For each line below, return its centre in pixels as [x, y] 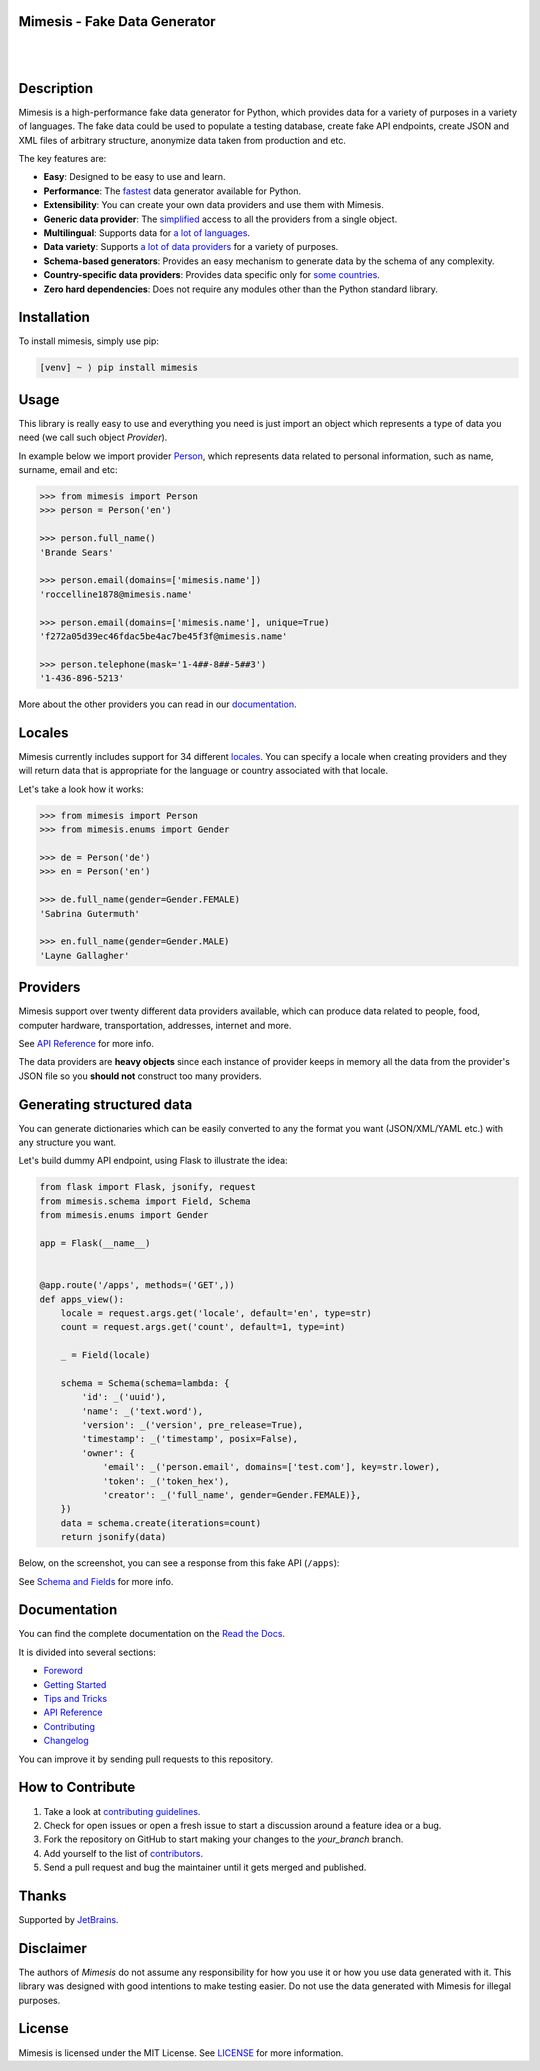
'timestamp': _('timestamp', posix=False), [190, 1439]
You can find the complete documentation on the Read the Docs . [151, 1634]
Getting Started [75, 1684]
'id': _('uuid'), [124, 1397]
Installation [54, 317]
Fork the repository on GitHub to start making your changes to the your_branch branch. [223, 1839]
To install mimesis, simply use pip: [88, 341]
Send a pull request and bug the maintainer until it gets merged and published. [205, 1867]
